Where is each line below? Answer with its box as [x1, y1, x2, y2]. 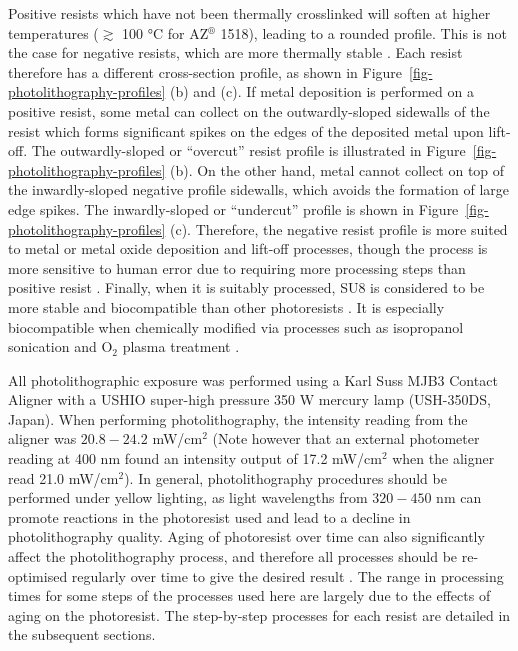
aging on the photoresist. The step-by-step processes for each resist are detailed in [8, 604, 511, 625]
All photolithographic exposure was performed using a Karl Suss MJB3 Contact [8, 369, 498, 390]
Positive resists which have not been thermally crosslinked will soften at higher [8, 3, 491, 23]
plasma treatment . [122, 336, 240, 357]
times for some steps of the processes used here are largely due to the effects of [8, 585, 491, 606]
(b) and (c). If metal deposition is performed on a [169, 81, 474, 102]
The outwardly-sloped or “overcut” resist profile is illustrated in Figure [31, 140, 466, 161]
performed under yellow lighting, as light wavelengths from [8, 487, 368, 508]
